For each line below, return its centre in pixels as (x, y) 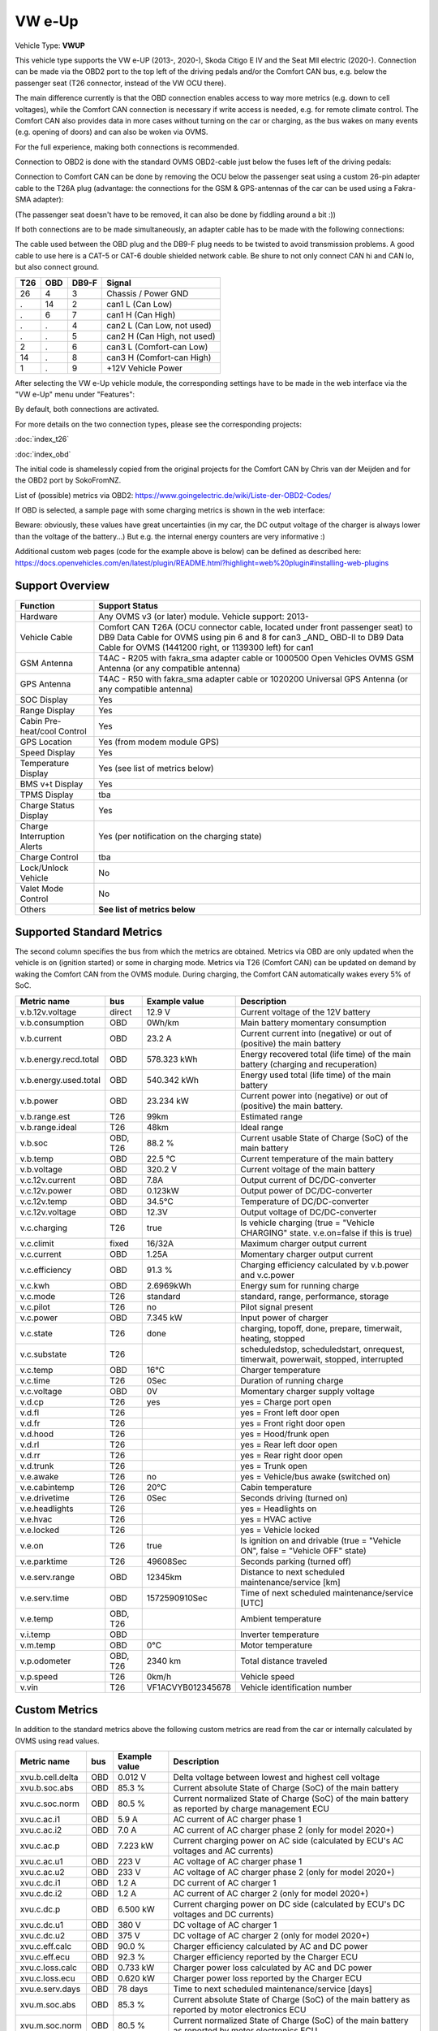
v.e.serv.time (44, 1598)
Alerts (31, 847)
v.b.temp (37, 1158)
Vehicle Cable (46, 637)
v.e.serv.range (47, 1577)
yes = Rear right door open (292, 1455)
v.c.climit (37, 1243)
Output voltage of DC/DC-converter (309, 1212)
